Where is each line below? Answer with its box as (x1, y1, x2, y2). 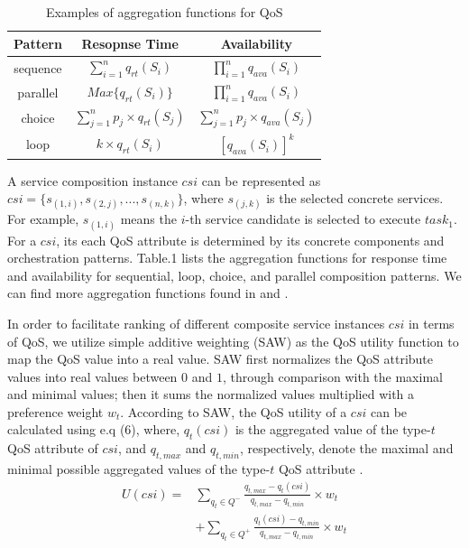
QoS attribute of (7, 439, 98, 458)
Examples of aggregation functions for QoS (45, 3, 283, 21)
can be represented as (201, 171, 321, 190)
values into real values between (7, 367, 178, 385)
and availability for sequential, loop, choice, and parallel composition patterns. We (7, 265, 462, 284)
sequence (14, 58, 62, 77)
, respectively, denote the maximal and (239, 439, 454, 458)
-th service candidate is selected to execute (185, 209, 421, 228)
